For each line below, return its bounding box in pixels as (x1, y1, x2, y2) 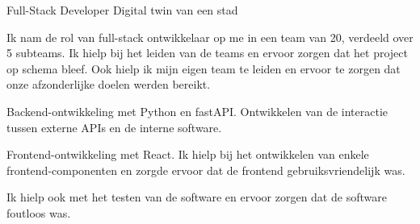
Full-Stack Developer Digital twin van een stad (6, 2, 238, 18)
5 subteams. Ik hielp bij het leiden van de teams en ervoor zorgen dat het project (6, 44, 408, 61)
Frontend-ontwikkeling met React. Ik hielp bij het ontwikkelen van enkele (6, 146, 369, 163)
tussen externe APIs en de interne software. (6, 118, 222, 135)
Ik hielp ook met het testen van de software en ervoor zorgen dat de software (6, 189, 387, 205)
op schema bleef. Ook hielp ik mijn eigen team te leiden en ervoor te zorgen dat (6, 60, 401, 77)
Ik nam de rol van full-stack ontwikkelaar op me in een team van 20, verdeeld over (6, 28, 414, 45)
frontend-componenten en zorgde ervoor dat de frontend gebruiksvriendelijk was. (6, 161, 405, 178)
